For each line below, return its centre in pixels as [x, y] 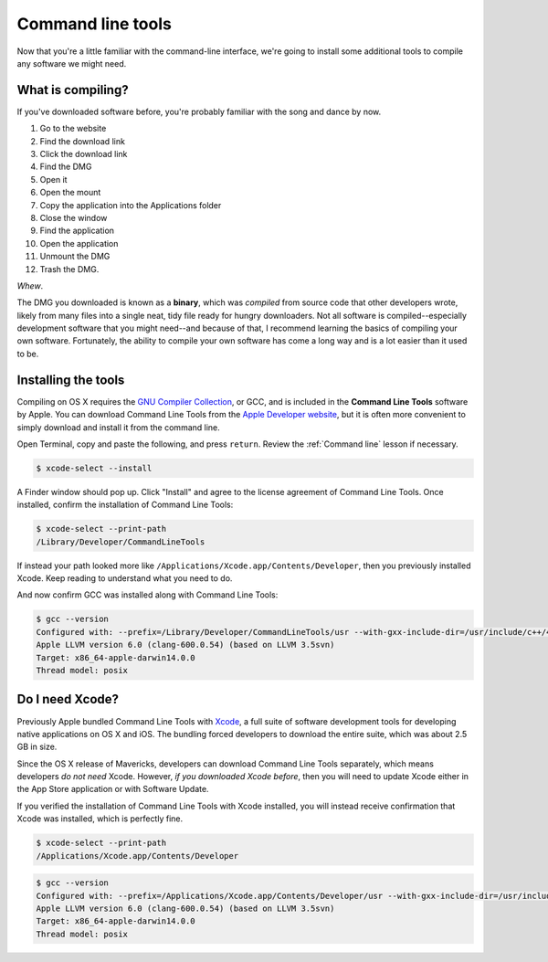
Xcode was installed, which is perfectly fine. [100, 819]
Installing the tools [71, 380]
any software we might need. [72, 63]
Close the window [74, 217]
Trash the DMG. [69, 269]
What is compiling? [73, 90]
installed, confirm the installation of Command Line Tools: [125, 505]
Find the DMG [66, 167]
